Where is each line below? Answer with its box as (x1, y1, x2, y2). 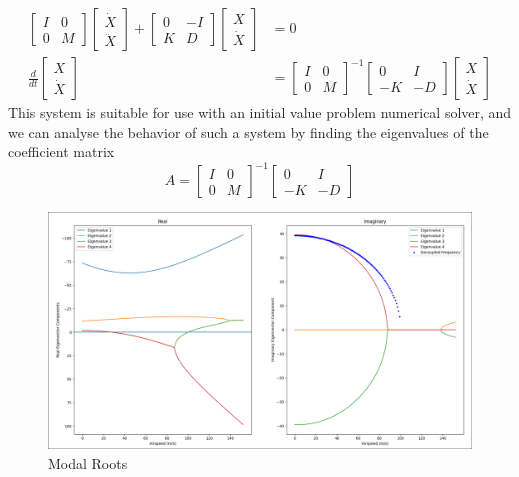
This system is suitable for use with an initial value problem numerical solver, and (8, 102, 512, 123)
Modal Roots (48, 452, 128, 473)
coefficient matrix (8, 141, 115, 162)
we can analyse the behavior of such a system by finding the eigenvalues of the (8, 121, 489, 142)
